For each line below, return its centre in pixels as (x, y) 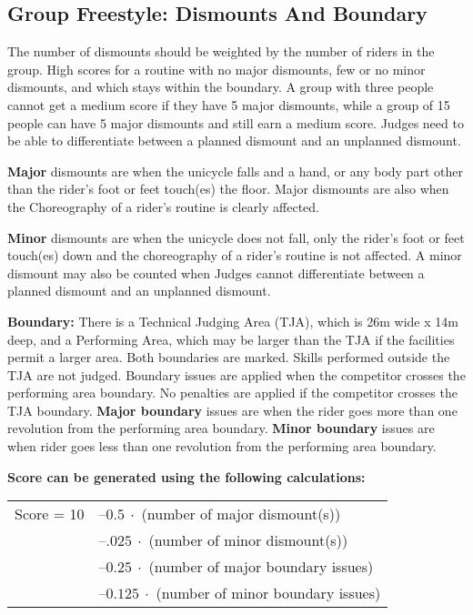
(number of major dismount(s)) (241, 514)
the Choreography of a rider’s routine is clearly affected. (163, 206)
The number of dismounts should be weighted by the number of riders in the (221, 51)
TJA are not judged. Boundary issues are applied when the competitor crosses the (236, 374)
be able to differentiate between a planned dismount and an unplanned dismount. (234, 141)
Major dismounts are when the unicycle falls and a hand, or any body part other (235, 171)
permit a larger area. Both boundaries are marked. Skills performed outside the (229, 357)
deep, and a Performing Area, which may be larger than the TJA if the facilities (231, 339)
